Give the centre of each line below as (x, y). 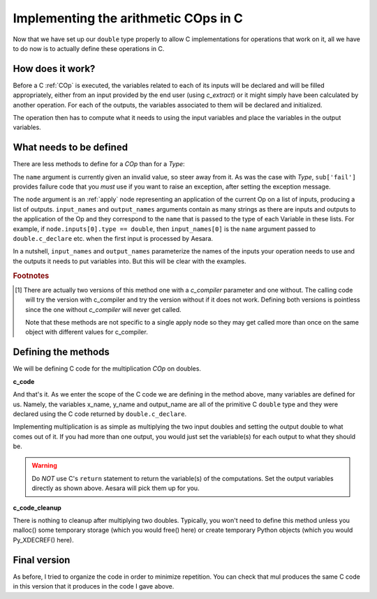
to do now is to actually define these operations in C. (89, 48)
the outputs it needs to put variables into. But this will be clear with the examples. (130, 261)
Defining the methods (61, 352)
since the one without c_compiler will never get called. (103, 309)
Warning (44, 466)
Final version (42, 560)
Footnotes (31, 276)
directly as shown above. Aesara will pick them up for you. (116, 488)
